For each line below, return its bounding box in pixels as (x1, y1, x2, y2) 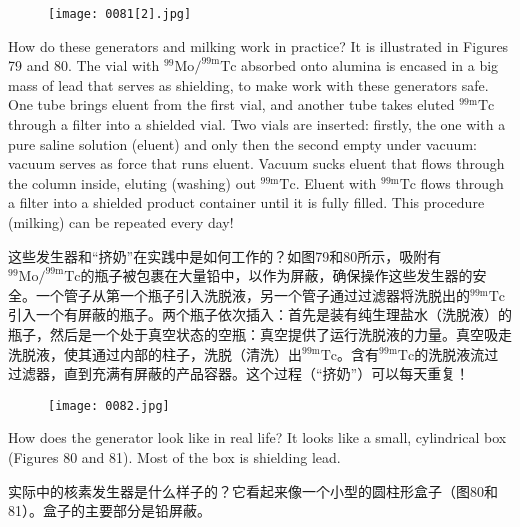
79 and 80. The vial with (8, 55, 160, 76)
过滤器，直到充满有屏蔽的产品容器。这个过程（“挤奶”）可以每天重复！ (8, 363, 470, 384)
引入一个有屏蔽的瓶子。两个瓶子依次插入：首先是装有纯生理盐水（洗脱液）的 (8, 304, 512, 325)
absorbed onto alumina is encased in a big (241, 55, 499, 76)
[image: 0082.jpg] (48, 398, 170, 413)
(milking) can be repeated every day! (8, 212, 234, 232)
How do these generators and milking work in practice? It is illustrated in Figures (8, 35, 509, 56)
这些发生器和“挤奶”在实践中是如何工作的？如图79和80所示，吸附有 (8, 245, 442, 266)
